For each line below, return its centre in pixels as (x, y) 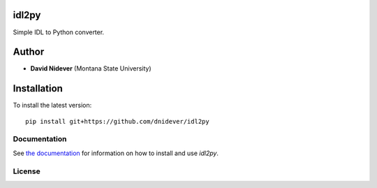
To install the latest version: (52, 106)
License (27, 171)
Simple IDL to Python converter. (59, 32)
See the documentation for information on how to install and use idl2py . (116, 153)
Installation (38, 88)
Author (29, 52)
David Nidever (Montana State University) (91, 68)
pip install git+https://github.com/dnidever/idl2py (117, 121)
